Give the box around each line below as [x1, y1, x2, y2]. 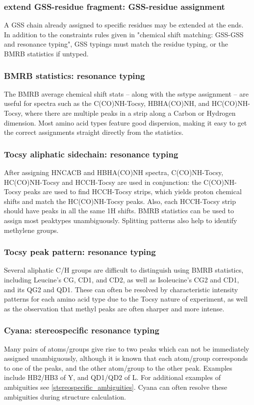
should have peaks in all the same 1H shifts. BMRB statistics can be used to [4, 205, 234, 216]
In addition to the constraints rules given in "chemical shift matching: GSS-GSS [4, 29, 244, 39]
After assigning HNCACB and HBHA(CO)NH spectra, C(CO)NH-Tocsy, [4, 167, 224, 177]
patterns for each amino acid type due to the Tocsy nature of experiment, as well [4, 294, 248, 304]
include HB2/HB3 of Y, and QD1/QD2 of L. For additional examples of [4, 372, 221, 382]
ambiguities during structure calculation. [4, 391, 126, 402]
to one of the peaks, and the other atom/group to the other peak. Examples [4, 362, 232, 373]
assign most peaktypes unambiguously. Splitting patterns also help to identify [4, 215, 237, 225]
